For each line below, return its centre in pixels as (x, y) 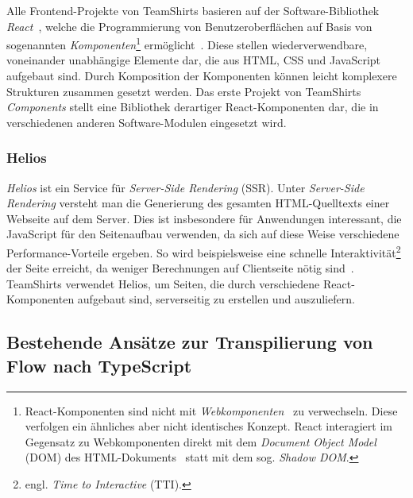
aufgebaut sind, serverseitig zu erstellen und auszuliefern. (216, 299)
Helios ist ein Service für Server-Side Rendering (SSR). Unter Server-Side (185, 187)
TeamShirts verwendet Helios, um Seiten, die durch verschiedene (163, 283)
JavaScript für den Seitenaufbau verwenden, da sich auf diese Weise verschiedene (203, 234)
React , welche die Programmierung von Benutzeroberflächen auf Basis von (189, 26)
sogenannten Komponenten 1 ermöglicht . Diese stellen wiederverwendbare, (187, 43)
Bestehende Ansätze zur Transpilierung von (190, 342)
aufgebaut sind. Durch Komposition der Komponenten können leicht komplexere (202, 76)
